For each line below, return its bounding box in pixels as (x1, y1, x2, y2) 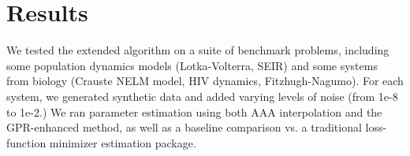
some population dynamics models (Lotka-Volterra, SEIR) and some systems (6, 57, 378, 73)
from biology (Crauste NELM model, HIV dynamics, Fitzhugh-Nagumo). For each (6, 72, 404, 89)
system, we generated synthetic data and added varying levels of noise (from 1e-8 (6, 87, 398, 104)
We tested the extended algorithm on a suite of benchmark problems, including (6, 42, 389, 58)
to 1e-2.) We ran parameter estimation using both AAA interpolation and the (6, 103, 382, 120)
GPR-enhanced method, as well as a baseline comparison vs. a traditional (6, 119, 362, 136)
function (6, 134, 47, 150)
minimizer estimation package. (49, 134, 196, 150)
